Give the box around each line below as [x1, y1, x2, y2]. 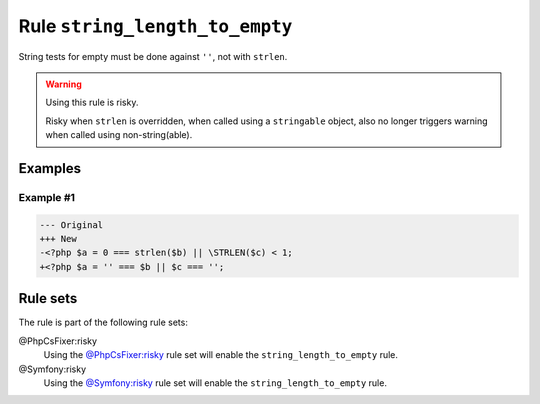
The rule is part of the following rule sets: [18, 316, 189, 329]
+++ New [39, 233, 77, 245]
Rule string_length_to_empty [18, 15, 293, 37]
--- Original [39, 219, 104, 230]
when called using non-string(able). [45, 129, 193, 141]
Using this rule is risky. [45, 96, 139, 109]
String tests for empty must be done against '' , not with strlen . [18, 50, 288, 62]
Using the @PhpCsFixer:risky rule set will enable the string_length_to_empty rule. [43, 349, 399, 361]
